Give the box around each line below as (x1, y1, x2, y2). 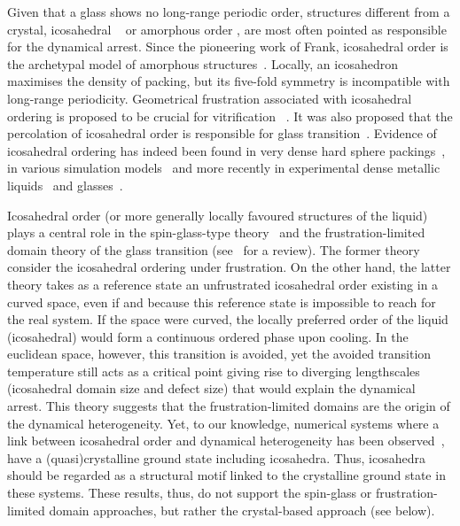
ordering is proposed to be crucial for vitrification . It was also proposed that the (7, 106, 453, 125)
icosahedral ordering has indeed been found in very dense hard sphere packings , (7, 141, 446, 159)
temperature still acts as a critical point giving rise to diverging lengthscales (7, 361, 420, 380)
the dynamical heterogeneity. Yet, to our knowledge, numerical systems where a (7, 414, 440, 432)
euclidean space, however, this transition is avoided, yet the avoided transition (7, 344, 432, 363)
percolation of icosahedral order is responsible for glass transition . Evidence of (7, 124, 437, 143)
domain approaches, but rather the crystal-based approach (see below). (49, 500, 435, 519)
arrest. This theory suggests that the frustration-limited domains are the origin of (7, 397, 450, 415)
